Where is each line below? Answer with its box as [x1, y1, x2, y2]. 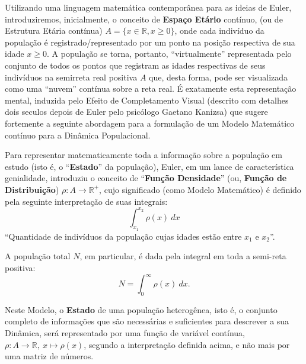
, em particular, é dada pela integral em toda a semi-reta [79, 250, 286, 262]
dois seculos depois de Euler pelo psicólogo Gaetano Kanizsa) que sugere [5, 105, 268, 118]
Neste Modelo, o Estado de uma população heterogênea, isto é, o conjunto [5, 303, 278, 315]
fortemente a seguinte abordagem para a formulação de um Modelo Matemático [5, 117, 295, 129]
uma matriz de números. [5, 350, 94, 362]
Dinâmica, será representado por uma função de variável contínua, [5, 327, 245, 339]
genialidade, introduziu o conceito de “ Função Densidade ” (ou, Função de [5, 172, 287, 184]
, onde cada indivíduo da [174, 24, 264, 37]
